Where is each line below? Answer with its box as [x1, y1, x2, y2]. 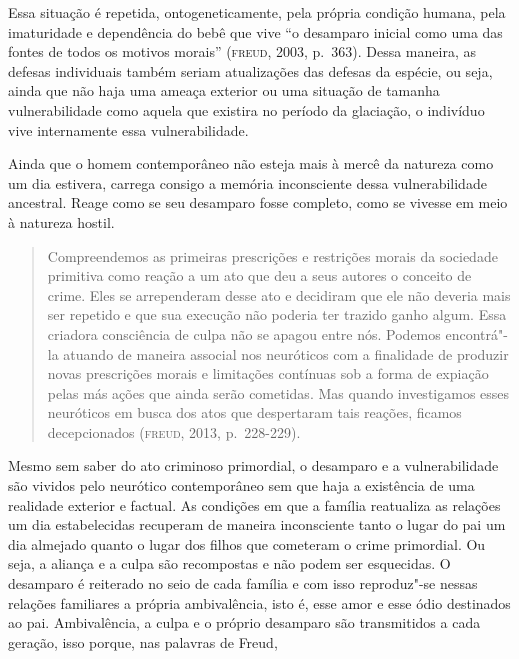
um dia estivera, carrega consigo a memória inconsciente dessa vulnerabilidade [8, 172, 487, 193]
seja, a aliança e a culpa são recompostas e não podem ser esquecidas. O [8, 553, 451, 574]
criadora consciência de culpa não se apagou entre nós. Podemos [47, 323, 441, 344]
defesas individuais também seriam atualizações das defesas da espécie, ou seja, [8, 60, 493, 81]
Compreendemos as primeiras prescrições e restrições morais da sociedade [47, 245, 498, 266]
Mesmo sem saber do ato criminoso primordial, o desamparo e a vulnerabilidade [8, 455, 499, 476]
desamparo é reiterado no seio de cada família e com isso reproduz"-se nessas [8, 573, 478, 594]
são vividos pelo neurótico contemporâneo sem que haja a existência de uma [8, 475, 475, 496]
